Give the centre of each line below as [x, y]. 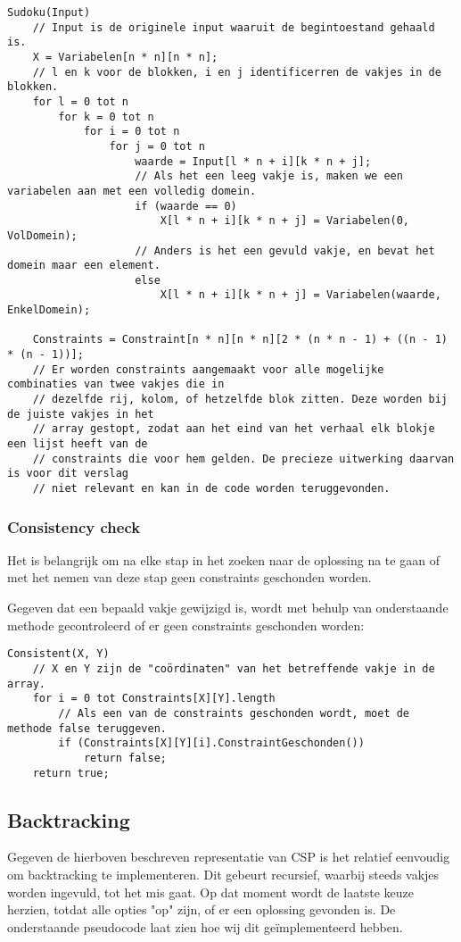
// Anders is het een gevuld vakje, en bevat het [285, 250]
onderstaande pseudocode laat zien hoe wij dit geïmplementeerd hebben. [205, 926]
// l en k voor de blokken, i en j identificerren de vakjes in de [237, 72]
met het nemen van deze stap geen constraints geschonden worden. [189, 577]
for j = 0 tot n [157, 146]
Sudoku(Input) [49, 13]
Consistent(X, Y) [58, 654]
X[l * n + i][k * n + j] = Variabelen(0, [285, 221]
